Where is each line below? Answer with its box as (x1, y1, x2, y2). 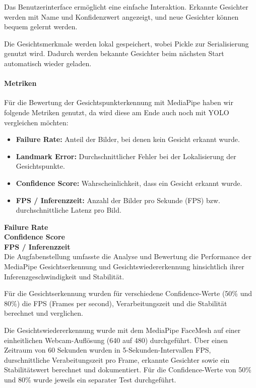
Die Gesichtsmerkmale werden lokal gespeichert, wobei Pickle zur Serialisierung (4, 38, 249, 48)
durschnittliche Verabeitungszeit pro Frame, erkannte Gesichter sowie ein (4, 354, 230, 365)
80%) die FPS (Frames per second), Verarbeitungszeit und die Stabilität (4, 298, 227, 308)
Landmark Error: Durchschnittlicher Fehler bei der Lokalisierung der (16, 151, 236, 161)
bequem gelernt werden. (4, 21, 78, 32)
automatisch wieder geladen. (4, 58, 92, 68)
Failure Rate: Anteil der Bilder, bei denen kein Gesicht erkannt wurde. (16, 134, 240, 144)
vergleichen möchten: (4, 117, 69, 127)
